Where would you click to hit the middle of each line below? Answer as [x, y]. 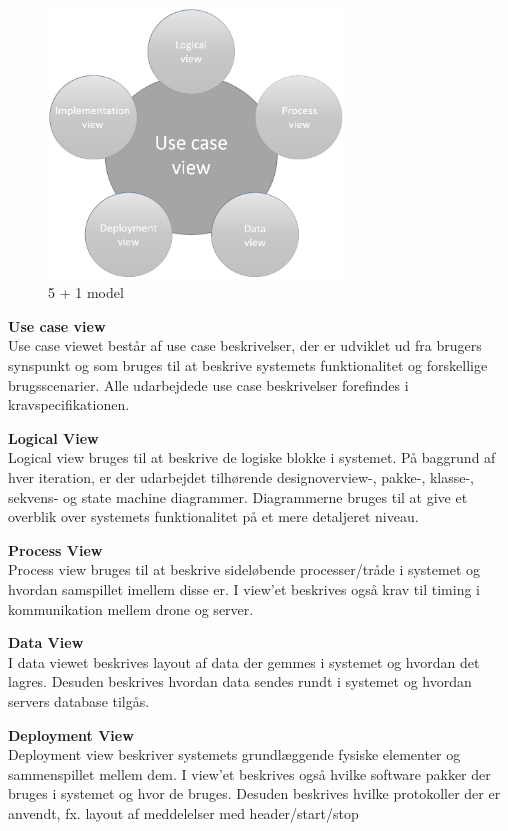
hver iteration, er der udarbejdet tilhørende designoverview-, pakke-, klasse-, [241, 477]
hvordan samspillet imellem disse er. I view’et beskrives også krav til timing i [244, 588]
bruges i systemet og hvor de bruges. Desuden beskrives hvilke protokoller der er [254, 793]
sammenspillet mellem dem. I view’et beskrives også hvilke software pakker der [249, 773]
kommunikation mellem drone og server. [131, 608]
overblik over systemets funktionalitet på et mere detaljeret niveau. [213, 516]
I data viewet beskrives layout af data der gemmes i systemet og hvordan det [244, 661]
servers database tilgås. [79, 700]
